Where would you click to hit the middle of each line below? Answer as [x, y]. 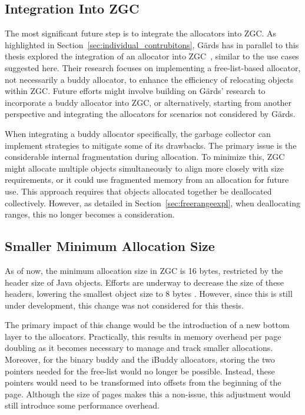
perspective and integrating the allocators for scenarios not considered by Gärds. [150, 114]
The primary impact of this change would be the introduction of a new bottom [147, 325]
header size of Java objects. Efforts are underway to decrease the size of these [144, 282]
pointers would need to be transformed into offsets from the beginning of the [143, 382]
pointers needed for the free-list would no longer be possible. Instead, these [140, 371]
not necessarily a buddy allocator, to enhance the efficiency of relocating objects [149, 79]
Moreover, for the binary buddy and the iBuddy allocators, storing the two [140, 359]
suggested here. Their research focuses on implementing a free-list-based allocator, [153, 67]
